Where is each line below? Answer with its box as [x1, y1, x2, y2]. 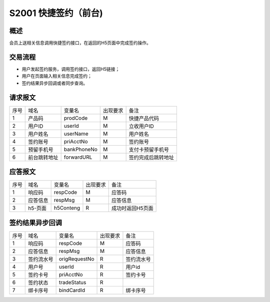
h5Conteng [53, 204, 80, 211]
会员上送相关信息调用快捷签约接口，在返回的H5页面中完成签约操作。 [9, 40, 151, 46]
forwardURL [63, 153, 92, 160]
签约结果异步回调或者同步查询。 [21, 80, 87, 86]
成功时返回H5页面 [111, 205, 153, 212]
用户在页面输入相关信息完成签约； [21, 73, 92, 79]
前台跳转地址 [28, 154, 58, 161]
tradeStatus [58, 278, 86, 285]
